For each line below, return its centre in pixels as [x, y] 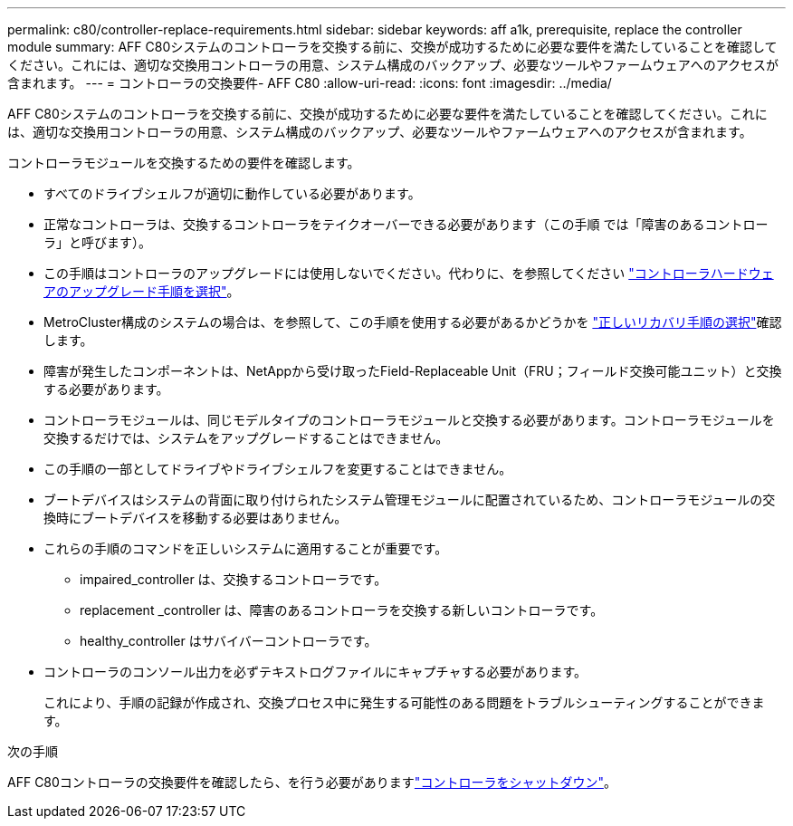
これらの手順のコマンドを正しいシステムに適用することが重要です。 [246, 548]
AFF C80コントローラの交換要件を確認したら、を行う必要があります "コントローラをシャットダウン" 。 [312, 782]
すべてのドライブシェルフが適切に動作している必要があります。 [232, 193]
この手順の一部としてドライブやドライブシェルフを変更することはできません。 [278, 469]
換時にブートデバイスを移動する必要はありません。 [196, 518]
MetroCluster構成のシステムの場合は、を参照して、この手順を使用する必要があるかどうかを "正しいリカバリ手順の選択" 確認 [413, 322]
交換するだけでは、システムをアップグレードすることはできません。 [246, 438]
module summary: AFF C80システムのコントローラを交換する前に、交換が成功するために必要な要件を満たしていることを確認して [392, 47]
